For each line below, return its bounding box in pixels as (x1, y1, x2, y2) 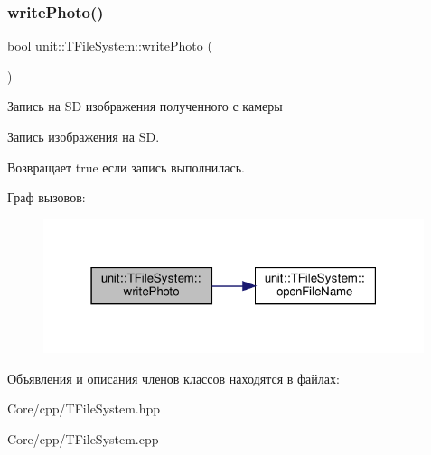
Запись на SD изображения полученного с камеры (7, 97, 283, 116)
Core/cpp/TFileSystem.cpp (7, 429, 159, 448)
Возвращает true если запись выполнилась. (7, 157, 245, 176)
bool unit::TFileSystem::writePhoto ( (7, 36, 212, 55)
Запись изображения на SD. (7, 127, 160, 145)
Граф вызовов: (7, 188, 86, 207)
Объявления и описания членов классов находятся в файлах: (7, 368, 340, 387)
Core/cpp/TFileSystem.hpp (7, 399, 161, 418)
